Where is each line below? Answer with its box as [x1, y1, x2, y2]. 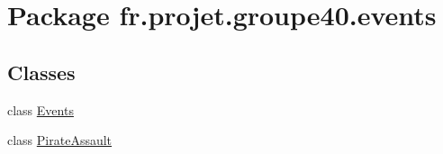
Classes [7, 58, 76, 86]
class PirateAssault [7, 131, 113, 149]
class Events [7, 100, 74, 119]
